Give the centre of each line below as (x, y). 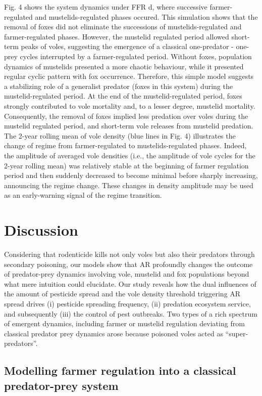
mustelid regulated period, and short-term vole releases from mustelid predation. (129, 126)
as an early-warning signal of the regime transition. (83, 195)
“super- (237, 333)
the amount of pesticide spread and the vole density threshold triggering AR (122, 294)
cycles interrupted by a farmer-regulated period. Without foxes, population (136, 56)
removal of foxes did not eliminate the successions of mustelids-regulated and (123, 27)
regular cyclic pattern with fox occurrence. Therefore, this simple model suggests (129, 76)
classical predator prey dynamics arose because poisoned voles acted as (114, 333)
